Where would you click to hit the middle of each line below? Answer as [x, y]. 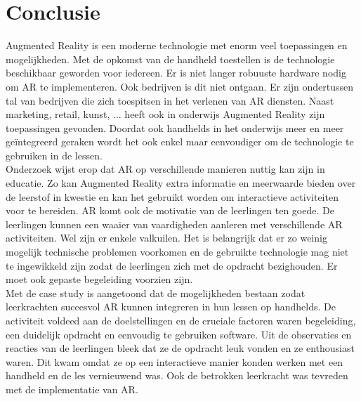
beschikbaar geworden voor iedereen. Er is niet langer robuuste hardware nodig [176, 73]
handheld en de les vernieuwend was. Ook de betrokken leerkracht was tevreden [177, 375]
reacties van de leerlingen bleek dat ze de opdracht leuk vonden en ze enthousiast [180, 348]
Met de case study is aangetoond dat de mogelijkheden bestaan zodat [156, 292]
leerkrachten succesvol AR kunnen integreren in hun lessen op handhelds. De [171, 307]
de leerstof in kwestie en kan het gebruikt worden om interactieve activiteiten [172, 196]
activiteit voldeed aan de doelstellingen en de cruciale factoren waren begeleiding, [181, 320]
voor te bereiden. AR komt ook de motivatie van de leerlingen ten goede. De [170, 210]
